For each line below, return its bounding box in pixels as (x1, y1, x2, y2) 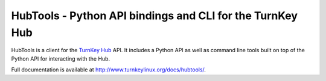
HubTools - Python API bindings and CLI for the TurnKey (11, 9, 298, 22)
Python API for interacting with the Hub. (11, 55, 110, 62)
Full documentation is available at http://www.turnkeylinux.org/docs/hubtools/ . (11, 66, 206, 73)
